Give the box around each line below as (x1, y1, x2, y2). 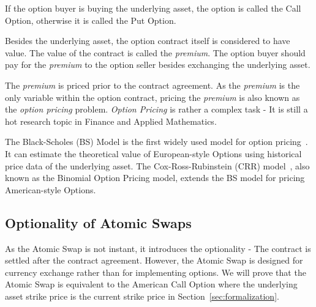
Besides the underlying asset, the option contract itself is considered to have (5, 34, 290, 47)
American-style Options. (5, 183, 96, 196)
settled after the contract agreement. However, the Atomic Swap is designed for (5, 254, 303, 267)
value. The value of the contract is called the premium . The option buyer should (5, 46, 306, 59)
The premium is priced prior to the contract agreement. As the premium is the (5, 78, 300, 91)
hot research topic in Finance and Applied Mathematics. (5, 114, 217, 127)
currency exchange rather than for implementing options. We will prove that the (5, 265, 306, 278)
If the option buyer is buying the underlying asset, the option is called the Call (5, 2, 301, 14)
